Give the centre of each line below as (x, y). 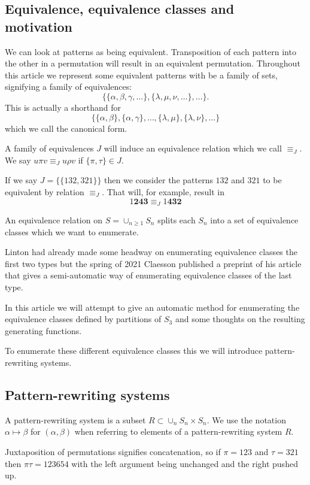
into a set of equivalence (254, 219)
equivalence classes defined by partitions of (83, 319)
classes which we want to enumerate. (72, 231)
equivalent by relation (45, 191)
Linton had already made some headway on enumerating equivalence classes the (151, 252)
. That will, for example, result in (163, 191)
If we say (21, 180)
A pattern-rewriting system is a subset (75, 419)
